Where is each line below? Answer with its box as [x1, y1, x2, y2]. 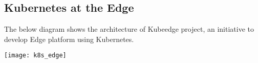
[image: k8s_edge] [4, 52, 67, 59]
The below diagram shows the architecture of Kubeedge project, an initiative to [4, 24, 254, 34]
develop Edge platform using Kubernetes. [4, 33, 134, 44]
